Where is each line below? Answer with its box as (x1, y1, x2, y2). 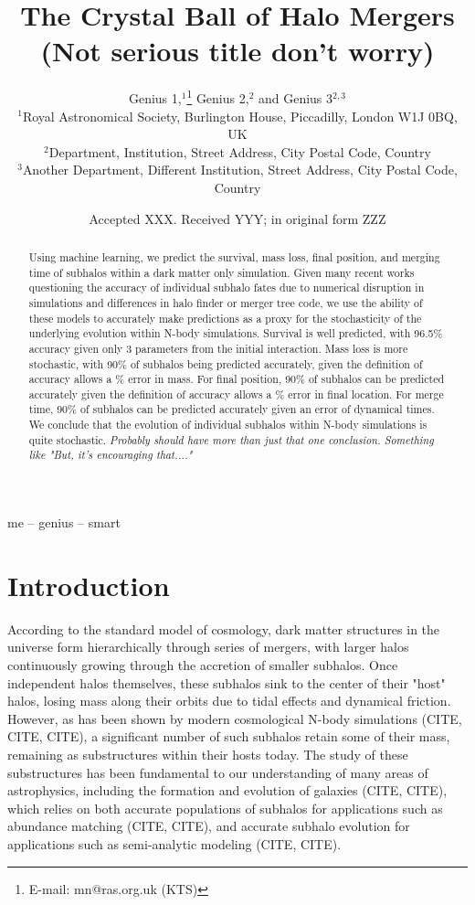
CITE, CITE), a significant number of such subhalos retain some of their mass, (7, 727, 450, 746)
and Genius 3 (258, 88, 333, 107)
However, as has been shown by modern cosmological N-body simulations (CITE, (7, 708, 462, 728)
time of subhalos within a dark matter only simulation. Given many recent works (28, 264, 415, 280)
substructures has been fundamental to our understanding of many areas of (7, 762, 428, 782)
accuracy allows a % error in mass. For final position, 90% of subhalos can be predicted (28, 371, 445, 387)
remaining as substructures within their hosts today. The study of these (7, 744, 408, 763)
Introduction (7, 566, 170, 603)
